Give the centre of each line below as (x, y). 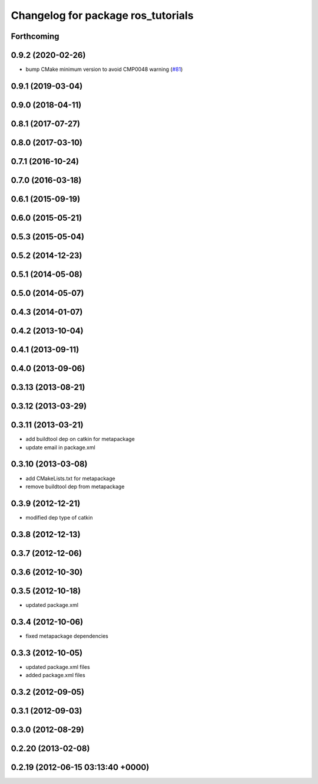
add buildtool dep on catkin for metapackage (80, 439)
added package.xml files (55, 675)
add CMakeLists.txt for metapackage (70, 478)
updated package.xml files (58, 667)
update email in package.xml (60, 447)
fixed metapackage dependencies (67, 636)
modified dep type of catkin (59, 517)
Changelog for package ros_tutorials (102, 15)
